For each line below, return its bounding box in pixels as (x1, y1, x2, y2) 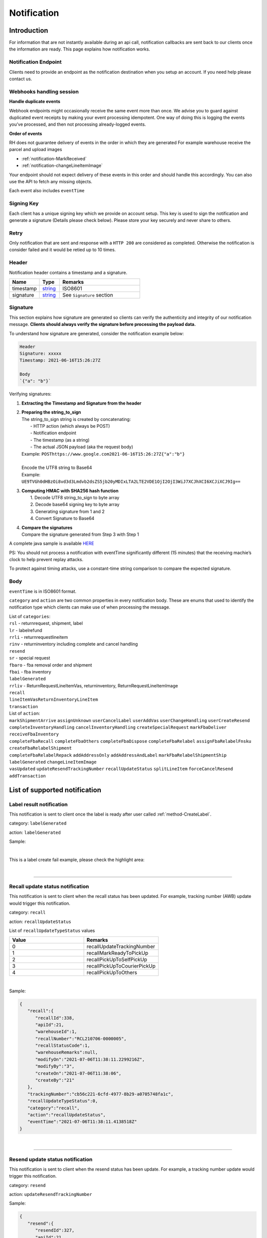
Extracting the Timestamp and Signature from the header (21, 400, 142, 406)
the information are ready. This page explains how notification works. (9, 46, 150, 52)
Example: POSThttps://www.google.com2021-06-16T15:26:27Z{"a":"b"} (21, 451, 185, 457)
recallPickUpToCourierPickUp (87, 963, 156, 970)
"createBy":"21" (35, 1078, 75, 1083)
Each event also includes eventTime (9, 188, 85, 194)
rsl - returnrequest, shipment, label (9, 620, 83, 626)
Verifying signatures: (9, 391, 52, 397)
